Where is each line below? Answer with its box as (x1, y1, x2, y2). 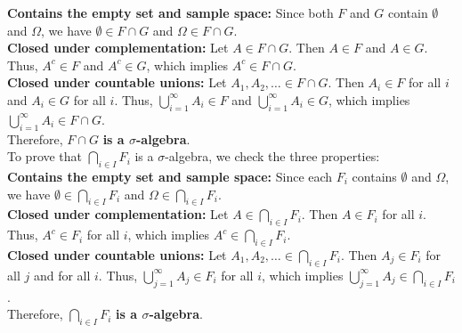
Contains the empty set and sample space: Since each (7, 166, 333, 185)
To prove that (7, 147, 83, 166)
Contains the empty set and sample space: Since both (7, 4, 334, 21)
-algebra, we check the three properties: (165, 147, 380, 166)
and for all (33, 265, 91, 284)
